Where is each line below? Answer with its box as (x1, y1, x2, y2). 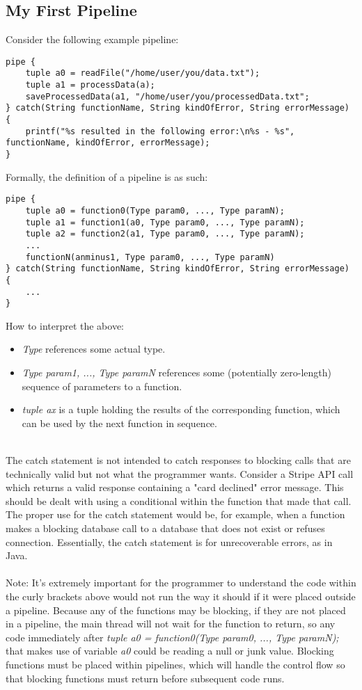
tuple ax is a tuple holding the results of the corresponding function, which (22, 402, 340, 417)
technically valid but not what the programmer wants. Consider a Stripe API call (6, 466, 354, 481)
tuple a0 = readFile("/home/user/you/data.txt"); (25, 68, 260, 79)
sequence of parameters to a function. (22, 378, 182, 393)
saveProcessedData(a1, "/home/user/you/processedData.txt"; (25, 91, 310, 102)
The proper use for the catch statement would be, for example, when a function (6, 507, 345, 522)
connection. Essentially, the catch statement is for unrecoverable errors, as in (6, 534, 333, 549)
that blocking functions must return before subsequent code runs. (6, 671, 285, 685)
